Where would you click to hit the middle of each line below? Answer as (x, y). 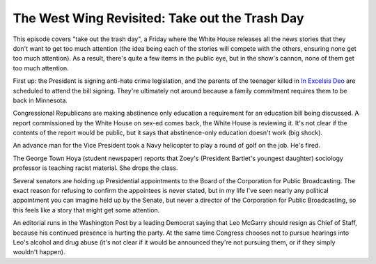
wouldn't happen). (39, 252)
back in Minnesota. (40, 100)
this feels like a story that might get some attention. (86, 210)
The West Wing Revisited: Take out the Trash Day (158, 18)
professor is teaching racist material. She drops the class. (95, 168)
